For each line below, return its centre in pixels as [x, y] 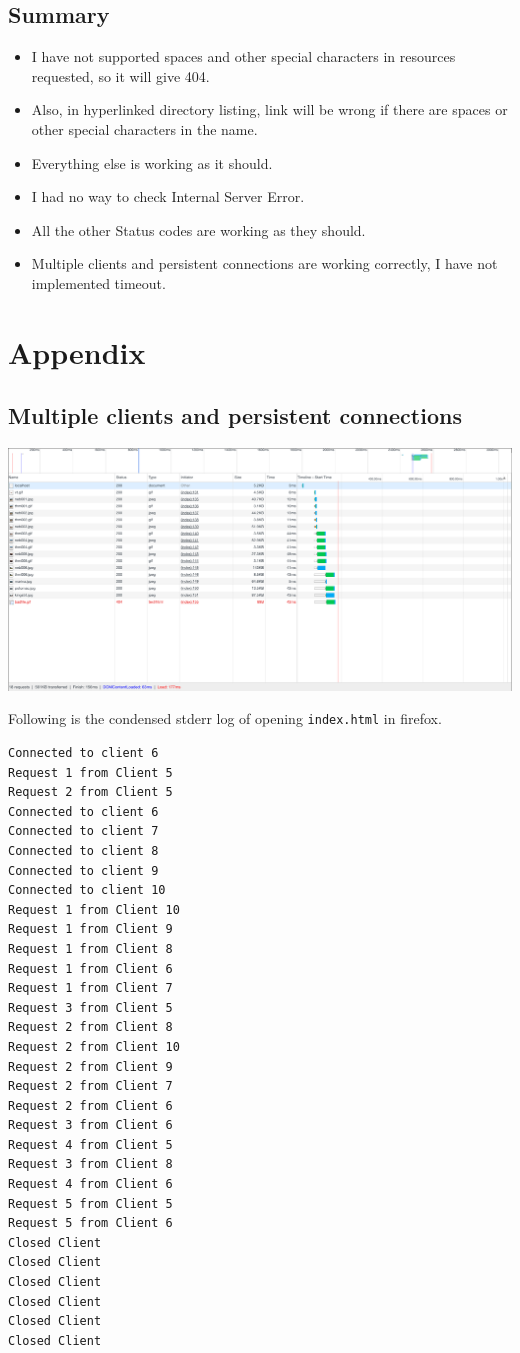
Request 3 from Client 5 [90, 1007]
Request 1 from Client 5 [90, 772]
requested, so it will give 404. [120, 75]
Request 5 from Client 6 [90, 1223]
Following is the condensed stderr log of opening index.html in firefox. [225, 718]
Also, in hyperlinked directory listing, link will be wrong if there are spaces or [269, 109]
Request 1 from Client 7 [90, 988]
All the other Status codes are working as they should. [198, 229]
